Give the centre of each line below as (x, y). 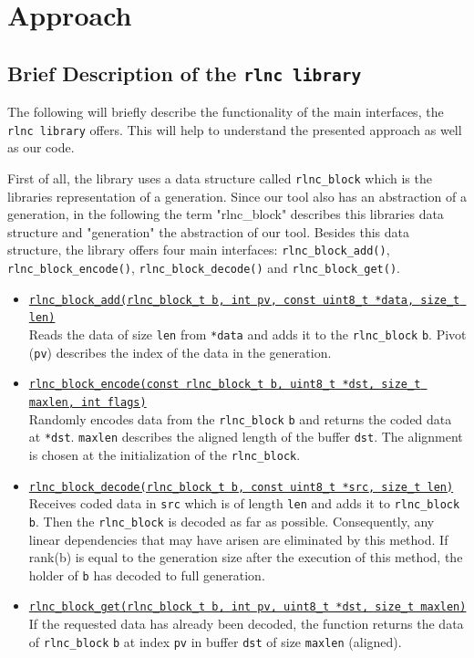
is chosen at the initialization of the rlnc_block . (165, 454)
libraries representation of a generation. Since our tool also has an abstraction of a (237, 196)
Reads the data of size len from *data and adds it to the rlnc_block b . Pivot (247, 334)
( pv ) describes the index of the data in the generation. (180, 352)
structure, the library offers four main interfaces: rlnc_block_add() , (199, 250)
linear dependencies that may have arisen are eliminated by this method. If (238, 539)
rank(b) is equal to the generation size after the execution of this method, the (246, 557)
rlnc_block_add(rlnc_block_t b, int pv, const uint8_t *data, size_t (244, 300)
